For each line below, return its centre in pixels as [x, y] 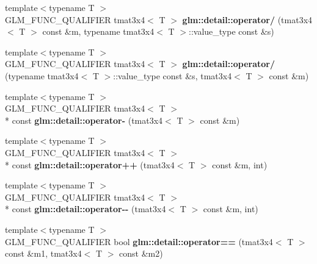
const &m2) [141, 253]
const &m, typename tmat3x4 [98, 31]
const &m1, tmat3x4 [43, 253]
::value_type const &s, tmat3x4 [173, 75]
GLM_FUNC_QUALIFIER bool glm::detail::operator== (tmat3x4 [139, 241]
